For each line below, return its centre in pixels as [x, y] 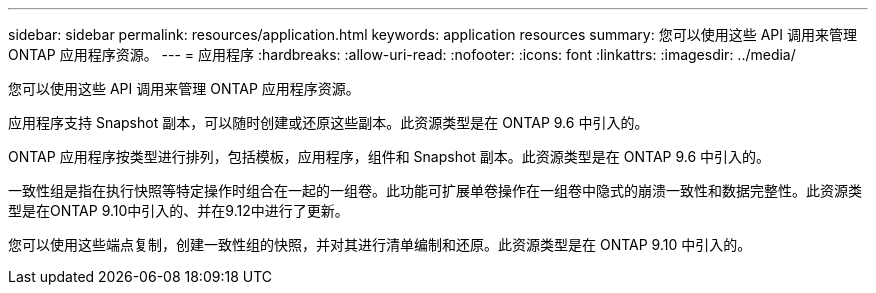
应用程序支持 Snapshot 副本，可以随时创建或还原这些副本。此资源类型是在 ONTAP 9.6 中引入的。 [328, 122]
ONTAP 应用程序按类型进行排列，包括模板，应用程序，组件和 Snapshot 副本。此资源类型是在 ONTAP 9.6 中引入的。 [389, 156]
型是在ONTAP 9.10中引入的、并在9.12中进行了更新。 [178, 210]
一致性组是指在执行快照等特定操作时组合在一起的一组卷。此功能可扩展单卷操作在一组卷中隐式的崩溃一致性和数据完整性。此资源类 [435, 190]
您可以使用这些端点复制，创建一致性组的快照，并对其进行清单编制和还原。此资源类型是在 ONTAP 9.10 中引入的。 [380, 244]
